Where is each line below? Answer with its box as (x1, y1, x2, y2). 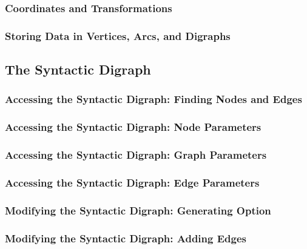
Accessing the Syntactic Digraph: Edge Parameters (5, 174, 260, 190)
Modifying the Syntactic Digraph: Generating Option (5, 202, 271, 217)
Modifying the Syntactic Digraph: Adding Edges (5, 230, 246, 245)
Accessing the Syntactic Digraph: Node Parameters (5, 119, 261, 134)
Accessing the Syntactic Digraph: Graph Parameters (5, 147, 267, 162)
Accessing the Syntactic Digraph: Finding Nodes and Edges (5, 91, 302, 107)
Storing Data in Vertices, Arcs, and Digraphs (5, 28, 231, 43)
